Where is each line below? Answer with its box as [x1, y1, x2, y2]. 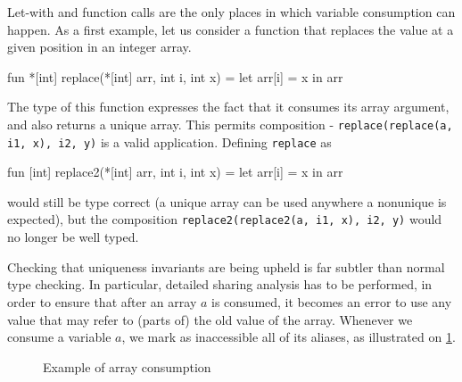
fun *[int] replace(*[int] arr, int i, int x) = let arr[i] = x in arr [7, 67, 343, 86]
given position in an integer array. [7, 37, 192, 56]
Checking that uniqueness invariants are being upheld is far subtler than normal [7, 257, 445, 276]
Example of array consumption [43, 357, 211, 376]
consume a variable [7, 328, 111, 346]
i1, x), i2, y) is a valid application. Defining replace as [7, 132, 332, 151]
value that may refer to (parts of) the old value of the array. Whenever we [7, 310, 413, 328]
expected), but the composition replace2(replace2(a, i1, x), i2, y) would [7, 210, 442, 228]
